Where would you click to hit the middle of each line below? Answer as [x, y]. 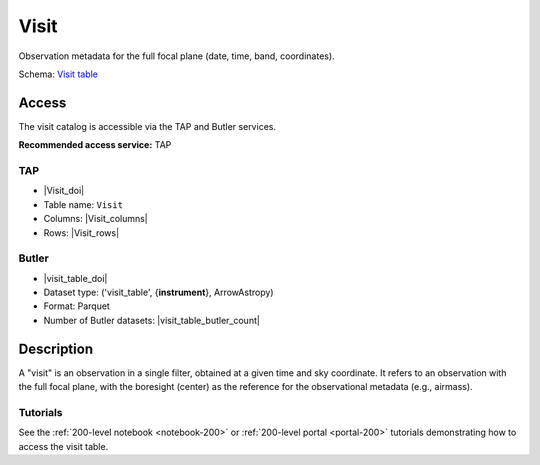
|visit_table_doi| [75, 278]
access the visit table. [63, 446]
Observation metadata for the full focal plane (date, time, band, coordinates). [176, 56]
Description [56, 348]
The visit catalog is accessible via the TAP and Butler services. [147, 126]
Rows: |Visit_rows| [81, 232]
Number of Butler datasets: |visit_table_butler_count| [151, 320]
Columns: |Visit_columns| [96, 219]
